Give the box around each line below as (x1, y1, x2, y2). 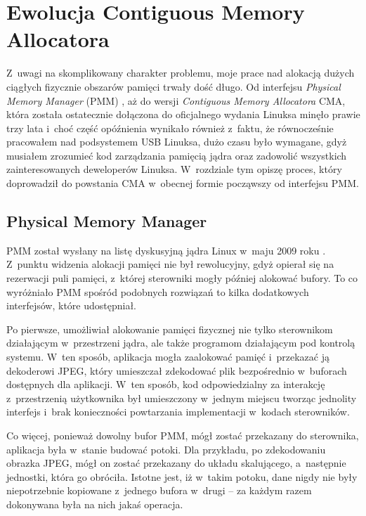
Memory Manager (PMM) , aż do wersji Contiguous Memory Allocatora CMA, (6, 93, 346, 108)
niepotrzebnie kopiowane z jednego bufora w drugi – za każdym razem (6, 483, 312, 498)
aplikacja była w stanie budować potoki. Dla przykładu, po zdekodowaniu (6, 441, 326, 456)
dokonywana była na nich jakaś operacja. (6, 496, 183, 511)
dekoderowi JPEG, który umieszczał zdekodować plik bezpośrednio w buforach (6, 363, 347, 378)
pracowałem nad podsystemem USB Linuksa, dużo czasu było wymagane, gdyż (6, 134, 347, 149)
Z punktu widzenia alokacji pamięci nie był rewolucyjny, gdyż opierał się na (6, 257, 334, 271)
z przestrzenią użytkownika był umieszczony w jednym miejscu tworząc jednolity (6, 390, 357, 405)
